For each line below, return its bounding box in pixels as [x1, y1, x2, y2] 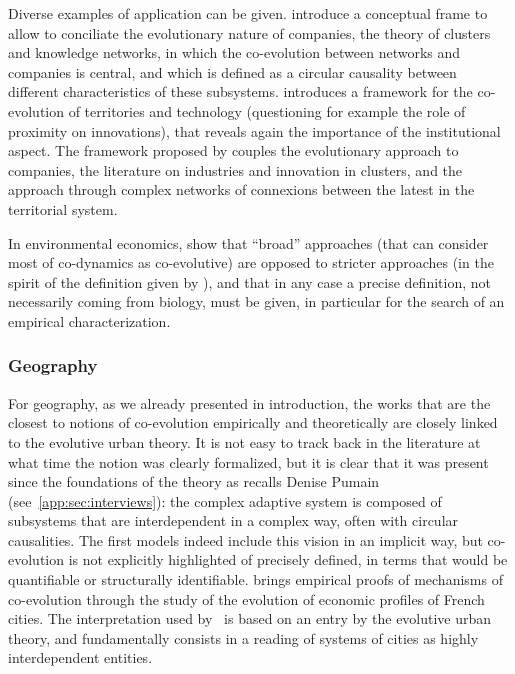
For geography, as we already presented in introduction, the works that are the [8, 392, 491, 413]
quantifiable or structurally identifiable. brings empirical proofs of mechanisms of [8, 569, 503, 590]
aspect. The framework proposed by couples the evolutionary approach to [8, 140, 459, 161]
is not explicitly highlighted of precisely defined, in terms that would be [68, 549, 508, 570]
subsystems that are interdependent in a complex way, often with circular [8, 510, 459, 531]
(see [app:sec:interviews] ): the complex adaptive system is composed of [8, 490, 442, 511]
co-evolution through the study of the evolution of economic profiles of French [8, 588, 485, 609]
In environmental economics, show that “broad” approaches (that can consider [8, 232, 489, 253]
